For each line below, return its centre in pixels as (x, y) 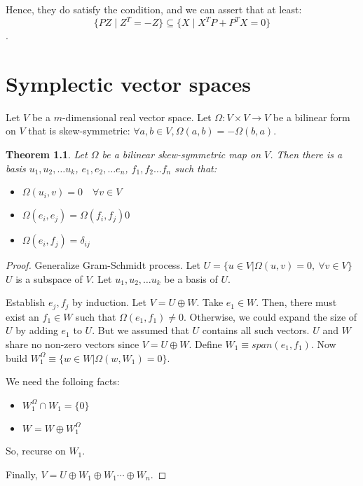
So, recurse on (36, 451)
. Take (210, 302)
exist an (22, 316)
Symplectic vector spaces (128, 83)
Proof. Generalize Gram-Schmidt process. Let (103, 265)
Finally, (22, 474)
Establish (26, 302)
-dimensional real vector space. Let (137, 117)
